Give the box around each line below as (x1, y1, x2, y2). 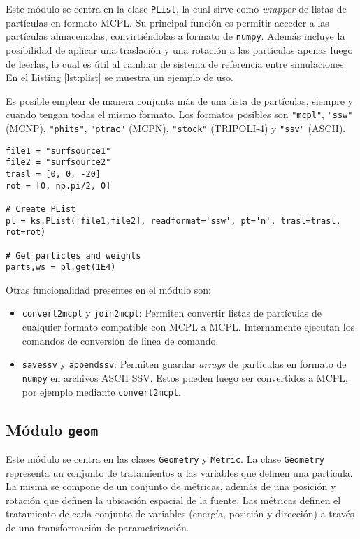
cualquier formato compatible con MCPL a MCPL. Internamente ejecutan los (22, 319, 355, 334)
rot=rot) (6, 227, 46, 238)
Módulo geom (6, 418, 99, 440)
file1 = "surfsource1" (6, 145, 111, 156)
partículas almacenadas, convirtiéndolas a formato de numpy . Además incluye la (6, 29, 345, 43)
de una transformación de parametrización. (6, 520, 189, 535)
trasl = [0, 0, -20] (6, 168, 101, 179)
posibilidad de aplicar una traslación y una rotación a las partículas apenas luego (6, 42, 353, 57)
